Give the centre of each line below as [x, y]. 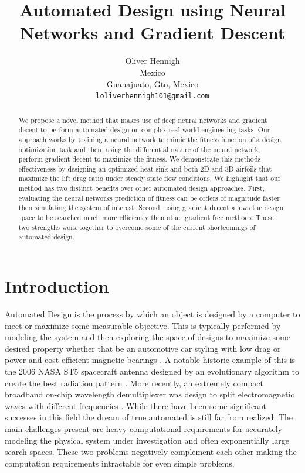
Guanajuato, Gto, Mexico [152, 83]
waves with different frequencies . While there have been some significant [136, 405]
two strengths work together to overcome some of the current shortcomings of [137, 227]
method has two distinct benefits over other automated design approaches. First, [141, 188]
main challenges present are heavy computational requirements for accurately [143, 428]
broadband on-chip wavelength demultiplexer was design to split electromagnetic [150, 394]
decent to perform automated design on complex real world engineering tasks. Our [144, 130]
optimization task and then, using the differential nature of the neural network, [139, 149]
